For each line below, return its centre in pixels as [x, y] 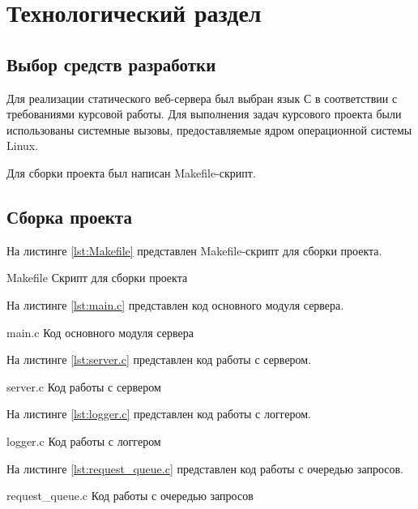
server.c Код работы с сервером [84, 386]
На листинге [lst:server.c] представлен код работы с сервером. [159, 359]
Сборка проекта [69, 216]
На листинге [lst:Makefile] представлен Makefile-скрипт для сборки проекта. [194, 250]
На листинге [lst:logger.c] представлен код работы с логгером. [159, 414]
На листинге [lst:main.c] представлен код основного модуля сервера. [175, 304]
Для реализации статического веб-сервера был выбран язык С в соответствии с [202, 98]
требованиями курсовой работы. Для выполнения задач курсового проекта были [204, 114]
